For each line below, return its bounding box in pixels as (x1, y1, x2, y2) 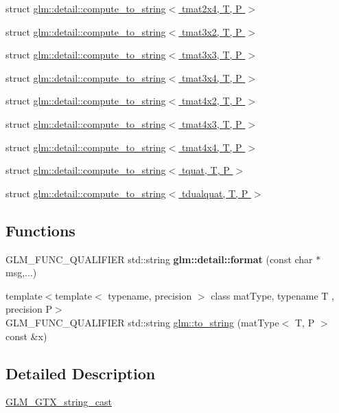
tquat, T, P (181, 163, 230, 177)
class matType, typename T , (211, 288, 334, 302)
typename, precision (108, 288, 192, 302)
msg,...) (5, 265, 37, 280)
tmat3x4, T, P (181, 70, 242, 85)
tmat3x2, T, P (181, 24, 242, 38)
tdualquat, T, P (181, 186, 248, 200)
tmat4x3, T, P (181, 116, 242, 131)
